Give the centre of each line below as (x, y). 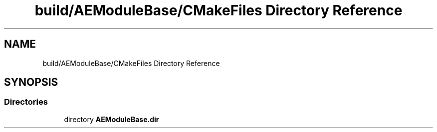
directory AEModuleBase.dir (111, 119)
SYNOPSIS (31, 82)
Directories (26, 102)
